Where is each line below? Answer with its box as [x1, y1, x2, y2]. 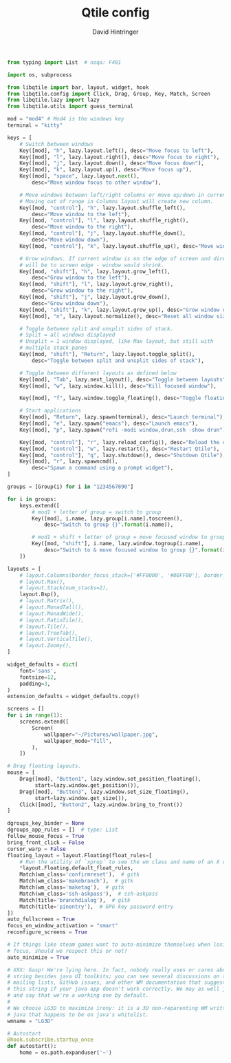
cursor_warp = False [7, 845, 67, 852]
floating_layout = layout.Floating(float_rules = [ [7, 852, 153, 859]
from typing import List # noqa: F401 [7, 59, 122, 66]
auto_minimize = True [7, 954, 69, 961]
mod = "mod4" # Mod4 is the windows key [7, 116, 125, 123]
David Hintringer [92, 28, 139, 36]
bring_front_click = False [7, 839, 85, 846]
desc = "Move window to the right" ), [32, 224, 134, 231]
